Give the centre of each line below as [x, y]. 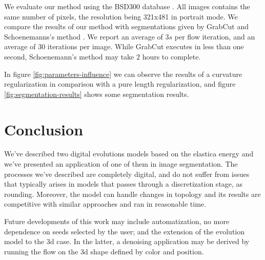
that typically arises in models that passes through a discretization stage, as [124, 184]
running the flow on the [41, 251]
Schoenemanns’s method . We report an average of [84, 36]
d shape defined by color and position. [144, 251]
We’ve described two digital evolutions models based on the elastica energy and [129, 154]
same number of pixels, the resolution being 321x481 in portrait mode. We [121, 16]
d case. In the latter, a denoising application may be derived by [150, 241]
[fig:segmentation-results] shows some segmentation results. [97, 94]
